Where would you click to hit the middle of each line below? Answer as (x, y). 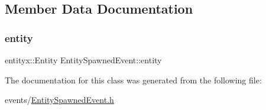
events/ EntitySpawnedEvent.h (59, 100)
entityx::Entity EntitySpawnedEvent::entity (83, 60)
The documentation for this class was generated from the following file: (133, 80)
